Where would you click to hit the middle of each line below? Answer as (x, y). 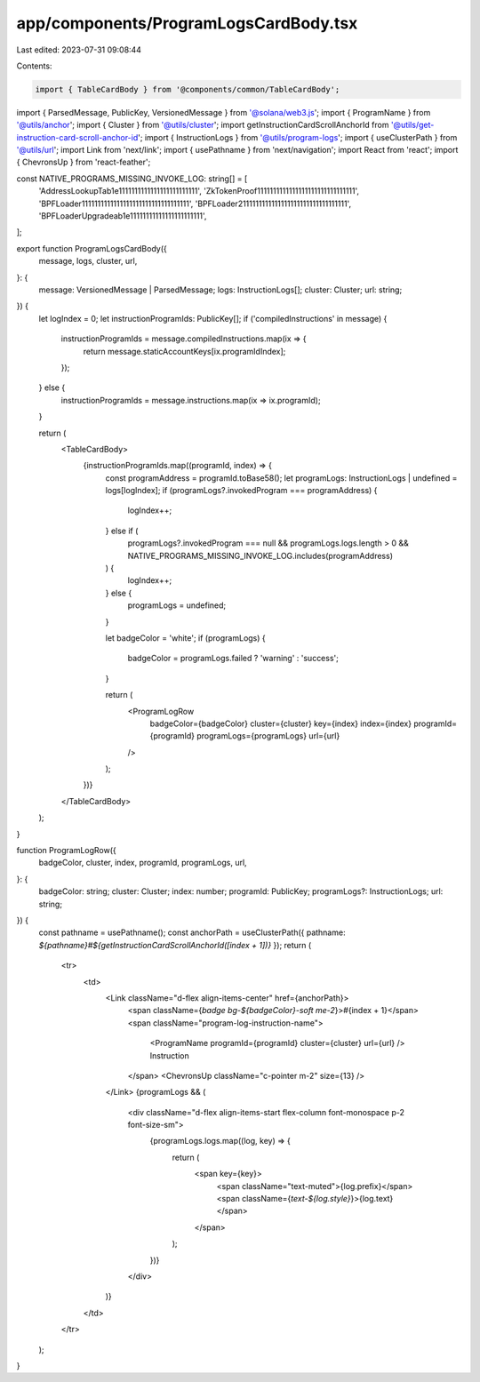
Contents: (34, 66)
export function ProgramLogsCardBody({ (92, 248)
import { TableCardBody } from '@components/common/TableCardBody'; (188, 89)
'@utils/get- (412, 125)
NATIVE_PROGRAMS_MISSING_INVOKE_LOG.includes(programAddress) (260, 555)
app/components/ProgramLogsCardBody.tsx (187, 23)
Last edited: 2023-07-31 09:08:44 (79, 50)
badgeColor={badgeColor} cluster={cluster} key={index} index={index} (281, 723)
